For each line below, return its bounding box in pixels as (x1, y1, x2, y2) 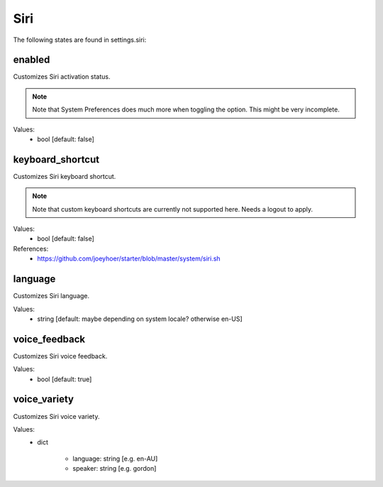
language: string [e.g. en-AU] (72, 454, 158, 463)
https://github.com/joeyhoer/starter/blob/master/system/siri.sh (37, 254, 221, 263)
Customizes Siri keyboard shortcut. (13, 172, 116, 180)
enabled (13, 54, 50, 66)
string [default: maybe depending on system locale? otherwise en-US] (37, 314, 243, 323)
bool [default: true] (37, 375, 92, 383)
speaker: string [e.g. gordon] (72, 464, 157, 473)
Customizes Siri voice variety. (13, 412, 100, 420)
